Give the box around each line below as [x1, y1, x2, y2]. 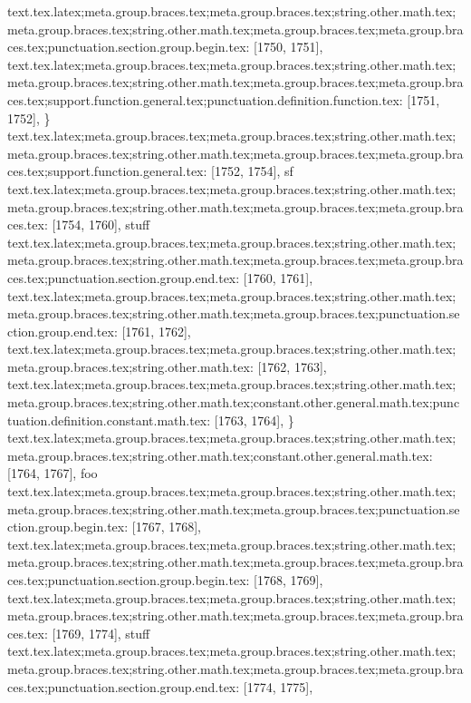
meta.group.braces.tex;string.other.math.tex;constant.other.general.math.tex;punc [7, 393, 460, 412]
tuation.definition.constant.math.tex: [7, 410, 211, 429]
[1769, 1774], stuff [52, 623, 150, 642]
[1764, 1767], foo [7, 464, 98, 483]
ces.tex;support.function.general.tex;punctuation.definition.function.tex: [7, 90, 403, 109]
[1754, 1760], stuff [52, 215, 150, 234]
